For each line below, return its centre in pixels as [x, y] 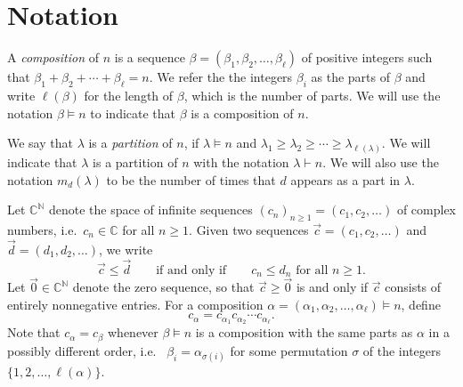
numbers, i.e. [42, 229]
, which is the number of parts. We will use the [312, 95]
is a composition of [242, 113]
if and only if [191, 270]
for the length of [129, 95]
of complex [426, 210]
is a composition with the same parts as [304, 332]
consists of [413, 287]
